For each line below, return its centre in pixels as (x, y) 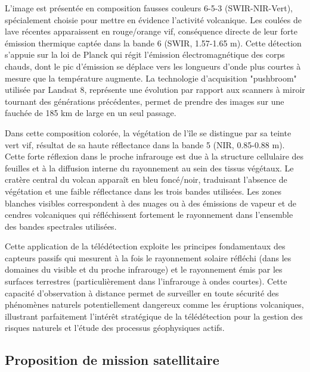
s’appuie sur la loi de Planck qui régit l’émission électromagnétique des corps (145, 54)
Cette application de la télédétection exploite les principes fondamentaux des (145, 246)
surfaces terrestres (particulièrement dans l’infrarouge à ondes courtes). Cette (146, 281)
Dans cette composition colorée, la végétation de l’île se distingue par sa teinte (148, 132)
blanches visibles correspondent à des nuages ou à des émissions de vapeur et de (151, 203)
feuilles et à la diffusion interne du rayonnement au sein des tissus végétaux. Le (149, 168)
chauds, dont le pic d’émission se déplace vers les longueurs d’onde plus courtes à (153, 66)
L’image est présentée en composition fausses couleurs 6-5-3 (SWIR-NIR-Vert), (149, 8)
